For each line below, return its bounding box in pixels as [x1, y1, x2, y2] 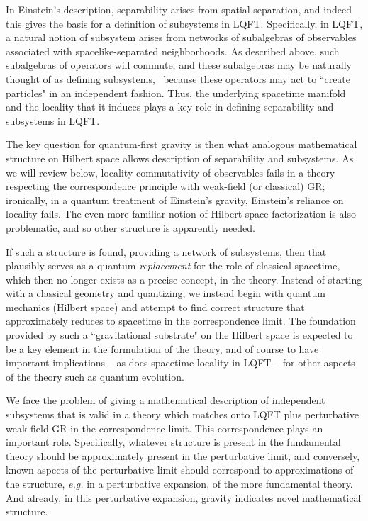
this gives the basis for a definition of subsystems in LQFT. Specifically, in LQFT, [6, 16, 363, 30]
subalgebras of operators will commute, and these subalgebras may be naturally [6, 57, 352, 72]
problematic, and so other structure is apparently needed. [6, 220, 256, 235]
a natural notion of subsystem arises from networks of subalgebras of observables [6, 30, 357, 45]
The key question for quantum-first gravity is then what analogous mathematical [6, 137, 357, 152]
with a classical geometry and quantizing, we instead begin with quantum [6, 286, 325, 301]
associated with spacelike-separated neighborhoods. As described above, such [6, 43, 340, 58]
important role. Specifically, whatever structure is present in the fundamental [6, 435, 341, 449]
